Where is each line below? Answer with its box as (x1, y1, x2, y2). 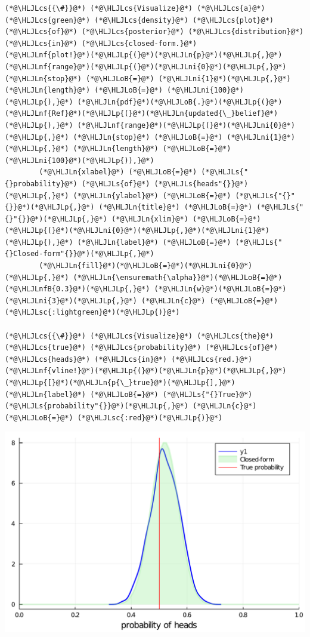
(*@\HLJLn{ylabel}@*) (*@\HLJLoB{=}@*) (73, 191, 231, 200)
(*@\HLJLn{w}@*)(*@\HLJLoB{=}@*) (154, 285, 287, 294)
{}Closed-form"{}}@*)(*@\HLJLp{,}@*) (5, 250, 154, 259)
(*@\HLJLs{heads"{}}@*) (154, 179, 249, 188)
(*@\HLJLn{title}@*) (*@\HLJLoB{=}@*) (98, 203, 253, 212)
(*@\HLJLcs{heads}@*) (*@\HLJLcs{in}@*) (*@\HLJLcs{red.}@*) (5, 355, 253, 364)
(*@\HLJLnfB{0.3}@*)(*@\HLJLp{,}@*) (5, 285, 150, 294)
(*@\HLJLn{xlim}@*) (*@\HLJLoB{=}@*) (111, 214, 261, 223)
